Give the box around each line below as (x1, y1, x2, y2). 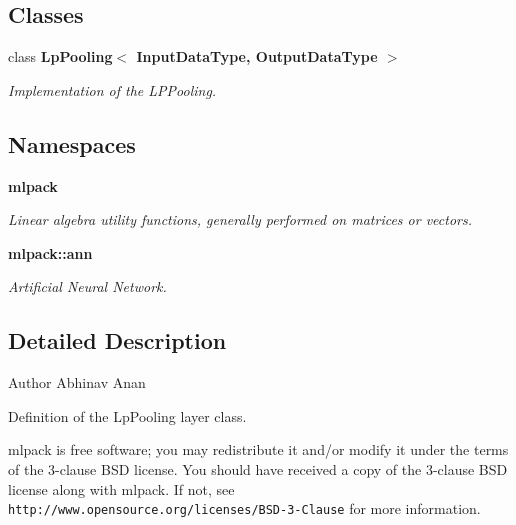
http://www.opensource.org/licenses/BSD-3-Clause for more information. (8, 498, 481, 519)
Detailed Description (8, 325, 227, 356)
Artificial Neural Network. (8, 276, 167, 297)
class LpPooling (8, 46, 113, 67)
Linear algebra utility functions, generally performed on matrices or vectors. (8, 209, 473, 230)
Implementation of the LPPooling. (8, 79, 217, 100)
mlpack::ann (8, 242, 93, 263)
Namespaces (8, 128, 136, 159)
